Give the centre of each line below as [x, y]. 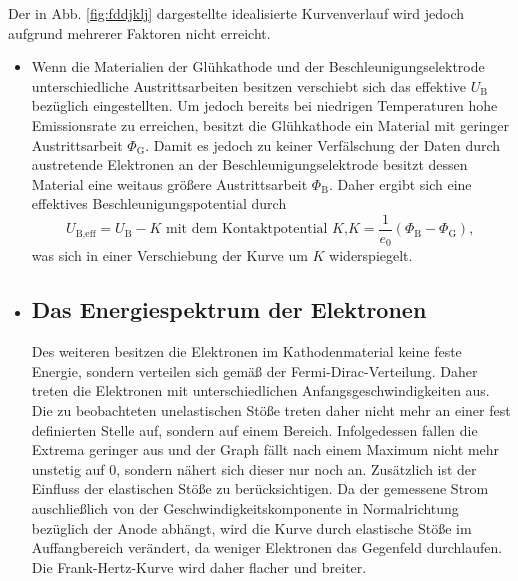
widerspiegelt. [371, 255]
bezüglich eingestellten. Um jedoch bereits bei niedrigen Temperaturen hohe [264, 105]
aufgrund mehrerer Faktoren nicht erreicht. [139, 32]
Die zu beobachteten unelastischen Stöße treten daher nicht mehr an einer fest [271, 410]
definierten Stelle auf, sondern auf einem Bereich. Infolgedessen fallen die [254, 429]
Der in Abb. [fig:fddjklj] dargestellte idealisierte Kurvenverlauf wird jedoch [236, 13]
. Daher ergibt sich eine [400, 183]
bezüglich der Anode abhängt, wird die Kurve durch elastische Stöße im [251, 527]
